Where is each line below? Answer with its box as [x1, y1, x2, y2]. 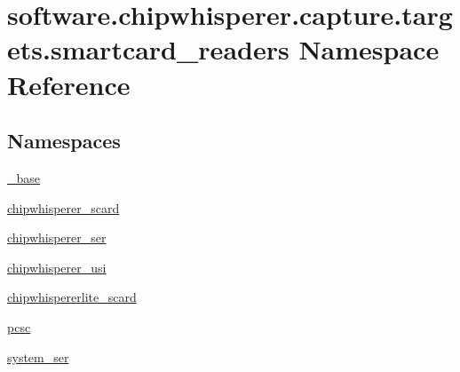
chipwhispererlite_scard [7, 288, 137, 306]
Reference [7, 66, 131, 102]
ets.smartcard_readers [7, 31, 289, 67]
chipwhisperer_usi [7, 257, 107, 276]
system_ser [7, 347, 69, 366]
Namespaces [7, 127, 121, 154]
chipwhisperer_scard [7, 198, 120, 217]
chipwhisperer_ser [7, 228, 107, 247]
